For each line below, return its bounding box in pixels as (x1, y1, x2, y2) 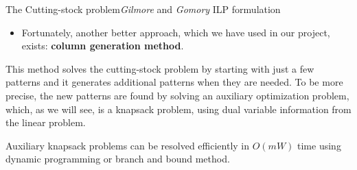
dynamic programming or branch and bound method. (5, 151, 230, 166)
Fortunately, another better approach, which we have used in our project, (21, 25, 330, 39)
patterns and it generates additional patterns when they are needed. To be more (5, 75, 343, 89)
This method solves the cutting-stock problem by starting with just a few (5, 61, 314, 75)
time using (297, 138, 341, 152)
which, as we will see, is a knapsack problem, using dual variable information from (5, 101, 352, 116)
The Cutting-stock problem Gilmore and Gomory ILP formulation (5, 2, 281, 16)
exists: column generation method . (21, 38, 184, 53)
